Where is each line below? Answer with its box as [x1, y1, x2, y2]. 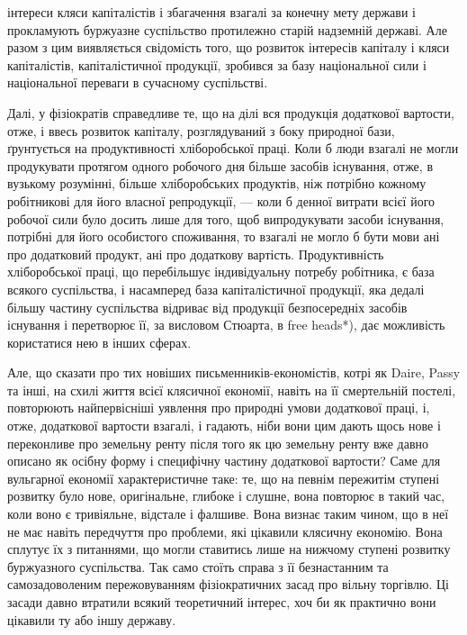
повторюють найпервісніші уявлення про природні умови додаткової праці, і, [7, 398, 430, 417]
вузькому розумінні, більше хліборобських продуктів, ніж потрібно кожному [7, 174, 427, 193]
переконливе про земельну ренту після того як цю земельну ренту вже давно [7, 433, 429, 452]
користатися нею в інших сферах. [7, 332, 192, 351]
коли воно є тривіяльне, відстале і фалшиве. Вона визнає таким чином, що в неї [7, 504, 449, 523]
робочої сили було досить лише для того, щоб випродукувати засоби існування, [7, 209, 445, 228]
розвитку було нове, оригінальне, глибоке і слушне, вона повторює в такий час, [7, 486, 445, 505]
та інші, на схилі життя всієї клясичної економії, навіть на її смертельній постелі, [7, 380, 456, 399]
